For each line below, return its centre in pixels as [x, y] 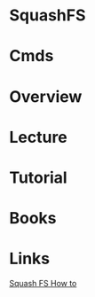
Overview [46, 96]
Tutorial [39, 177]
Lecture [39, 137]
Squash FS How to [43, 284]
